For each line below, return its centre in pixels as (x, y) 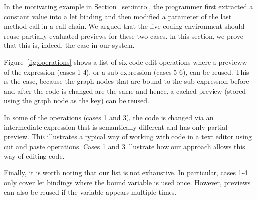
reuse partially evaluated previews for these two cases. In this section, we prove (124, 35)
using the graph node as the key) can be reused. (77, 100)
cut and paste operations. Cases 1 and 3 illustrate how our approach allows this (125, 146)
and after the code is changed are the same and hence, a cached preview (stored (125, 91)
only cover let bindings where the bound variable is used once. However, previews (127, 182)
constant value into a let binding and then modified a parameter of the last (118, 16)
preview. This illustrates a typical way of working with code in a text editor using (128, 137)
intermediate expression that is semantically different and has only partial (116, 127)
